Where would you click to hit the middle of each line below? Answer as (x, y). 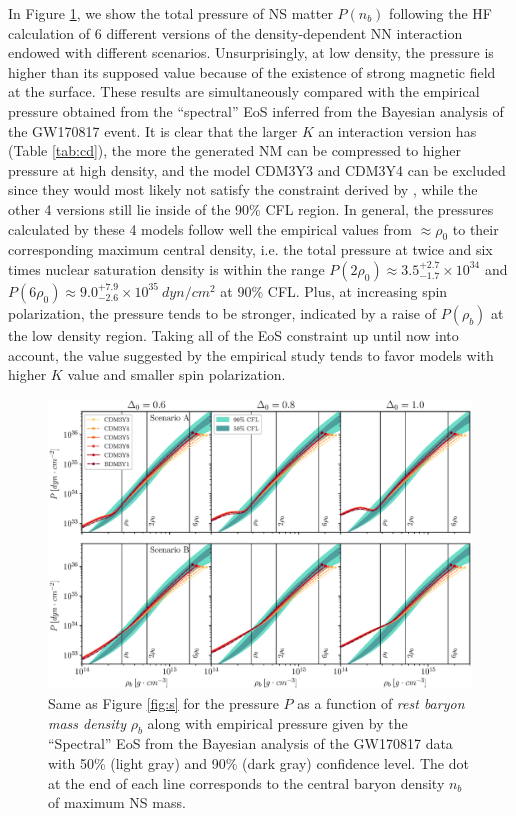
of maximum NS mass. (117, 802)
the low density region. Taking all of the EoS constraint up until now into (233, 334)
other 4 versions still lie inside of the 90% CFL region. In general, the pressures (251, 208)
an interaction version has (397, 130)
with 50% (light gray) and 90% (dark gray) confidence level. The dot (258, 762)
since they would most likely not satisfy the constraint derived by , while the (243, 189)
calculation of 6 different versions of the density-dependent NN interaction (235, 32)
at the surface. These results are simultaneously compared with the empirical (244, 91)
